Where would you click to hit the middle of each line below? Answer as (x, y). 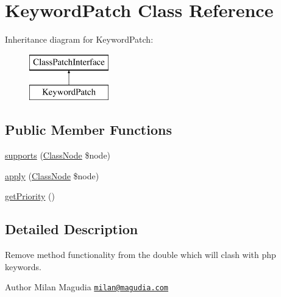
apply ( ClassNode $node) (52, 175)
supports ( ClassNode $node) (58, 155)
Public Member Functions (88, 130)
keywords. (23, 266)
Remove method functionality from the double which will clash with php (140, 255)
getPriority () (30, 196)
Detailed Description (72, 229)
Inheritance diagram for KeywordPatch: (79, 39)
